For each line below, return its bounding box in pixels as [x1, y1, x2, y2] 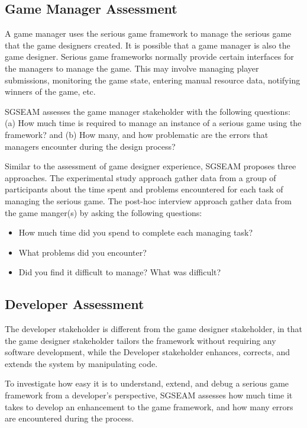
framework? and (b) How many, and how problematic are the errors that [5, 128, 269, 140]
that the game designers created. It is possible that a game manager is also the [5, 38, 290, 51]
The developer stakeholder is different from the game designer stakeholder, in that [5, 323, 302, 335]
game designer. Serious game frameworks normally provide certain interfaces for [5, 50, 294, 63]
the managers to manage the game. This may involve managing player [5, 62, 259, 74]
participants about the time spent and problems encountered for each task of [5, 183, 283, 195]
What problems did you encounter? [18, 246, 147, 258]
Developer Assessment [5, 295, 144, 313]
